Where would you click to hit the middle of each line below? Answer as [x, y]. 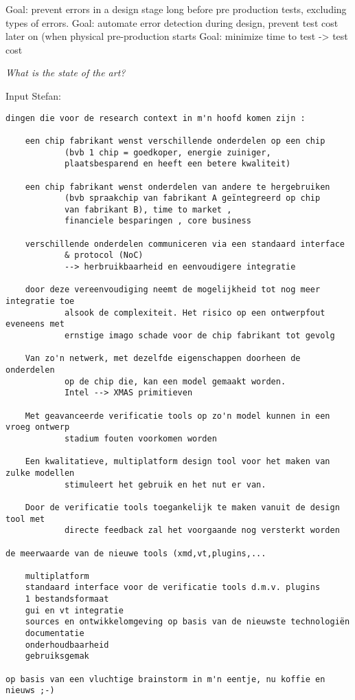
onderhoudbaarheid [67, 645]
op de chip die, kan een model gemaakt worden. [175, 381]
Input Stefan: [33, 95]
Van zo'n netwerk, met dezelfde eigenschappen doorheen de [163, 359]
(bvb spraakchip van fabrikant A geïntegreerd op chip [192, 198]
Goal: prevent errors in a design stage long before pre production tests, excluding [176, 9]
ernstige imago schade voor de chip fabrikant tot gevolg [199, 336]
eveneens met [35, 324]
